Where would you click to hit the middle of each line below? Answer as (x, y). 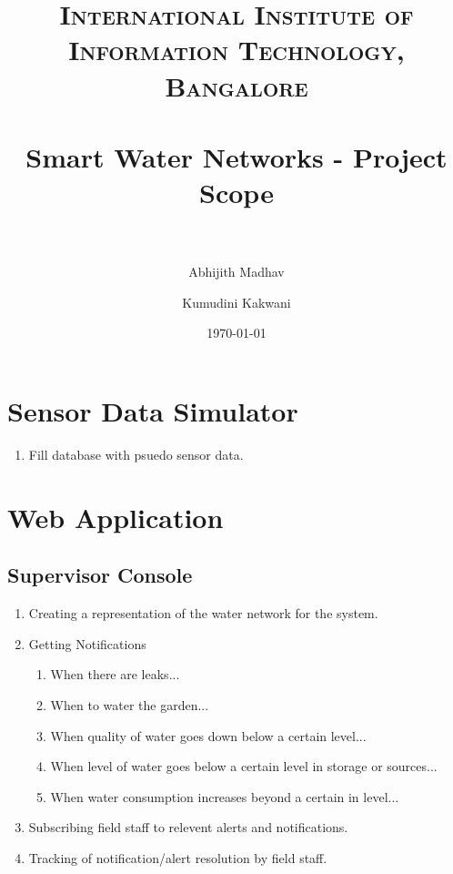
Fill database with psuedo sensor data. (136, 454)
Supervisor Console (100, 575)
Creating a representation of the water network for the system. (203, 613)
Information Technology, (237, 50)
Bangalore (237, 85)
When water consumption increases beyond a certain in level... (225, 796)
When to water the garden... (130, 704)
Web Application (116, 517)
